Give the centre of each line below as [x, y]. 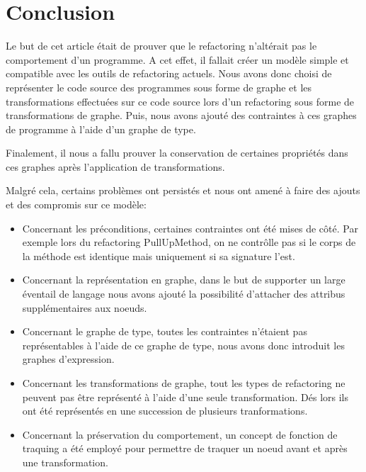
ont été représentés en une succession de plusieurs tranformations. [165, 411]
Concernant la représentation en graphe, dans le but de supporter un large [184, 280]
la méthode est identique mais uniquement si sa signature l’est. [159, 255]
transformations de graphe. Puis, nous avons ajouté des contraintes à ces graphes [181, 115]
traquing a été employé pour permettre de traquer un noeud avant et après [185, 448]
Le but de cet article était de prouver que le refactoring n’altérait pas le [161, 46]
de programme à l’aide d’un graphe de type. [101, 129]
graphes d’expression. [68, 359]
